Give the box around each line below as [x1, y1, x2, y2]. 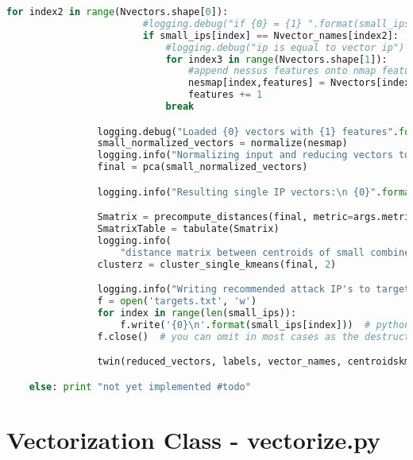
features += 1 [188, 89, 263, 101]
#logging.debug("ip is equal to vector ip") [165, 41, 405, 53]
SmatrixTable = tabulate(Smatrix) [97, 223, 280, 235]
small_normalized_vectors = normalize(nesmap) [97, 137, 348, 149]
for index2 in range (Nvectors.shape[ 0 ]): [6, 6, 229, 17]
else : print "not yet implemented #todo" [29, 381, 251, 392]
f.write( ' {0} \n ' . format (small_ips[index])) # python [120, 319, 411, 331]
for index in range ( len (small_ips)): [97, 307, 297, 319]
